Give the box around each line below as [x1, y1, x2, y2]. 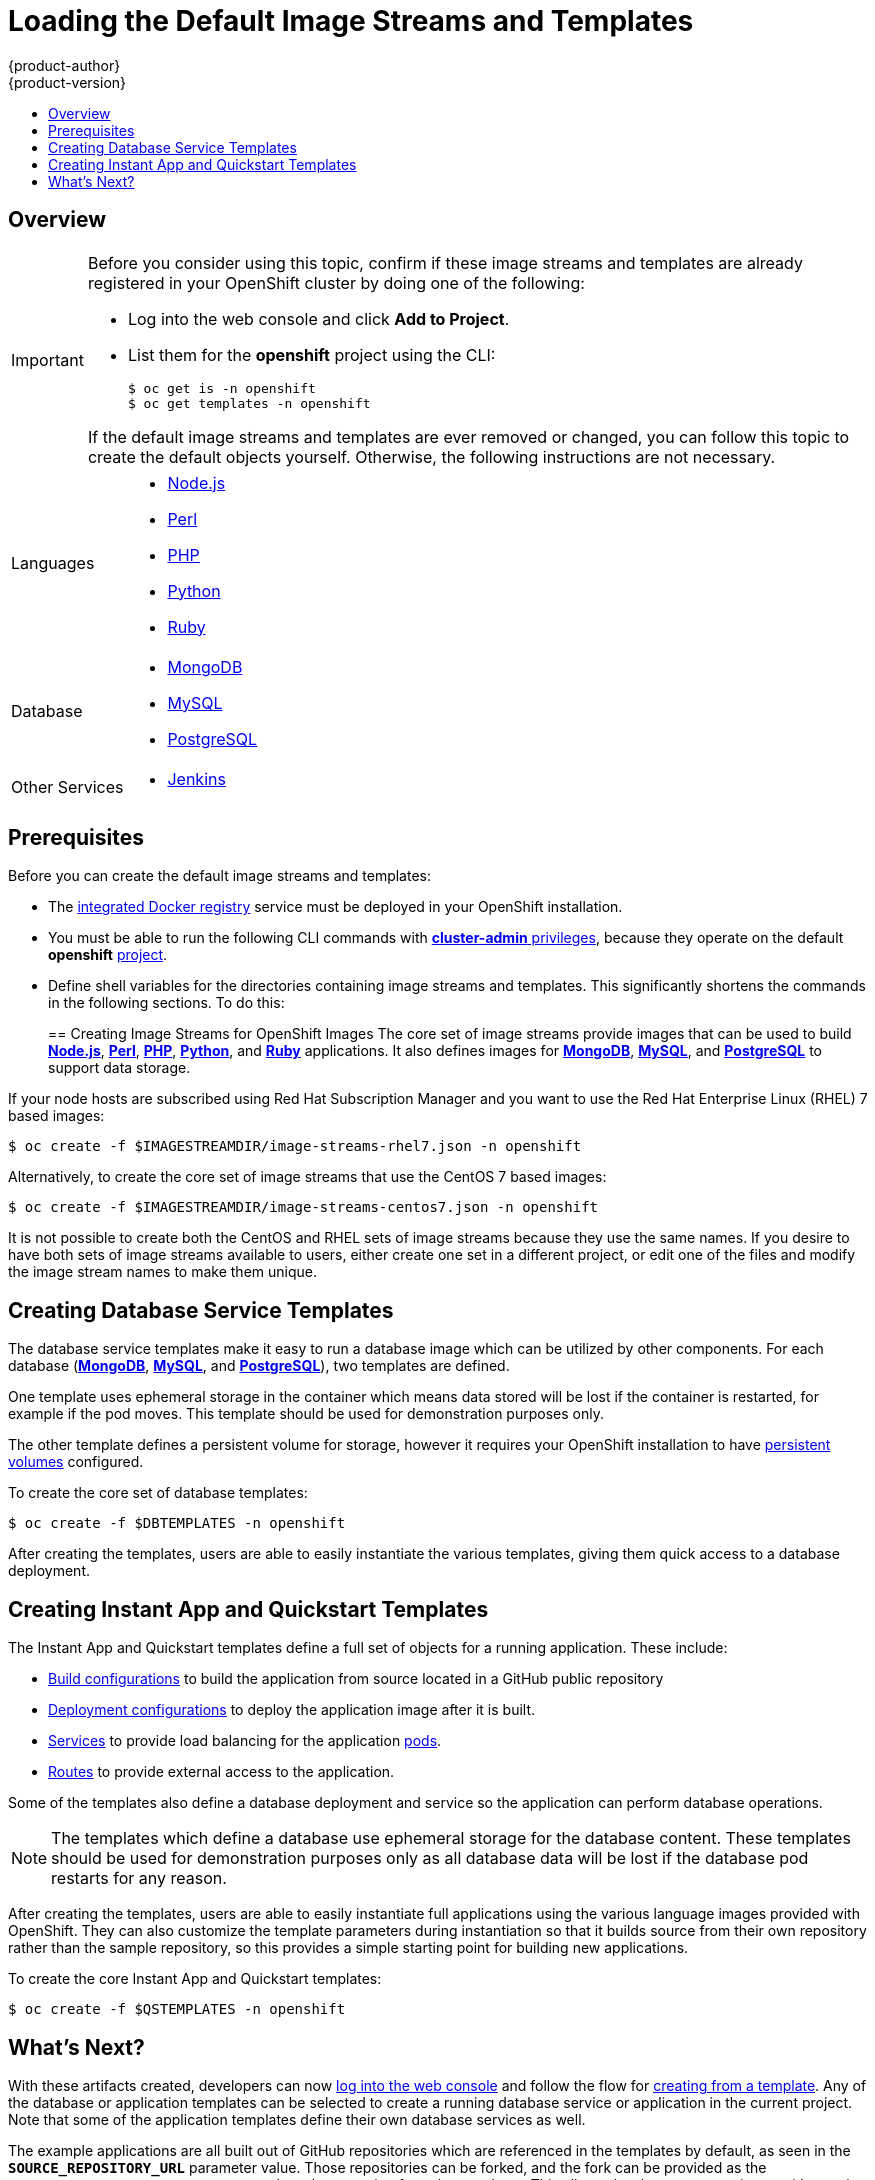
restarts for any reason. [51, 1868, 227, 1889]
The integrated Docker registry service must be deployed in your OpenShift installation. [48, 898, 623, 916]
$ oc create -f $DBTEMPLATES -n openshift [8, 1515, 346, 1532]
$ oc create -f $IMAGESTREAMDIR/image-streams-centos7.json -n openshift [8, 1199, 599, 1216]
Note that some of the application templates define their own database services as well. [8, 2110, 586, 2128]
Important [11, 349, 84, 370]
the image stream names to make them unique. [8, 1263, 317, 1281]
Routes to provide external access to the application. [48, 1763, 395, 1781]
